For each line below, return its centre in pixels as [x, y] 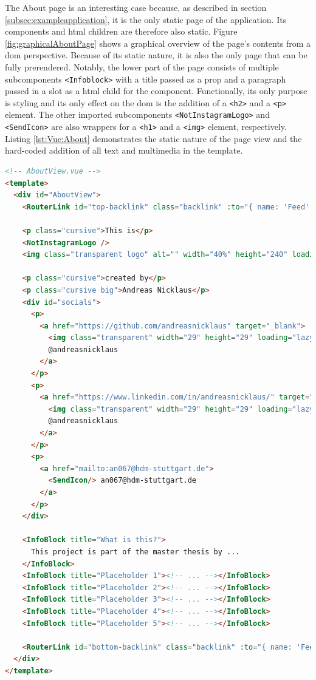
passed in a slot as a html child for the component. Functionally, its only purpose [156, 91]
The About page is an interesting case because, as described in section [136, 7]
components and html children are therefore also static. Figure [121, 31]
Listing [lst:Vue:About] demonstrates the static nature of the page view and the [153, 138]
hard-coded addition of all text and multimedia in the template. [124, 150]
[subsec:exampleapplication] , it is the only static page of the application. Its [146, 19]
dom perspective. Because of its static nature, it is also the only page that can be [156, 55]
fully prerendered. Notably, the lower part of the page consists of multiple [142, 66]
